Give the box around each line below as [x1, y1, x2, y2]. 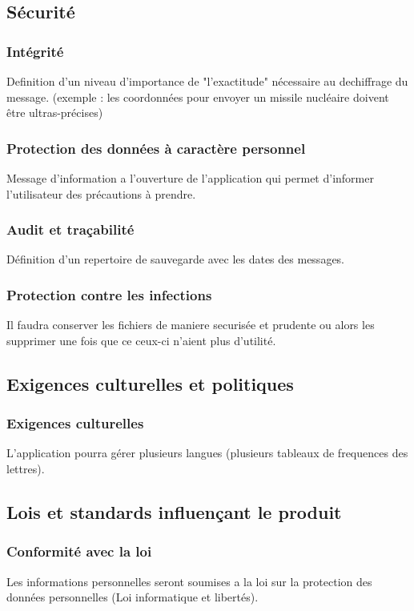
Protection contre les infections [6, 284, 212, 304]
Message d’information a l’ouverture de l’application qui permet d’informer [6, 170, 374, 186]
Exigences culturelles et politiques [6, 371, 294, 396]
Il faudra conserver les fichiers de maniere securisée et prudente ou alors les [6, 316, 375, 333]
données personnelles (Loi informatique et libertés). [6, 589, 259, 605]
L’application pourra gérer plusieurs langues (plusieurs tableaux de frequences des [6, 444, 408, 461]
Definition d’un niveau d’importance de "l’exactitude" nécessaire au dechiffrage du [6, 73, 408, 89]
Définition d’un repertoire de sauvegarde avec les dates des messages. [6, 251, 345, 267]
